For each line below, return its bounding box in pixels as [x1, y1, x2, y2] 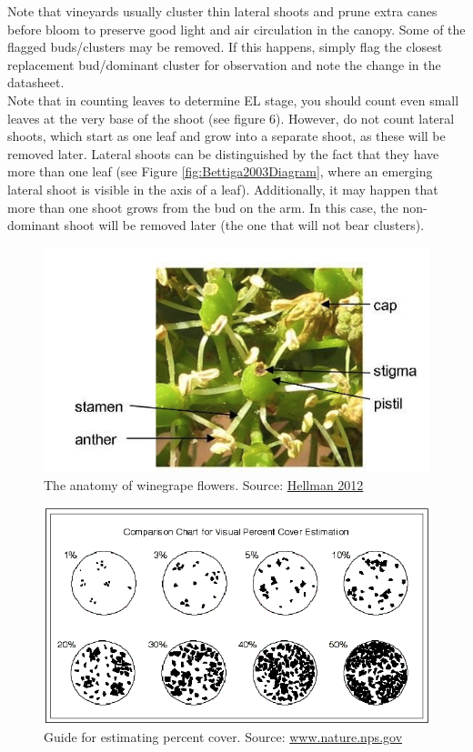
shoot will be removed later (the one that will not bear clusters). [64, 216, 425, 235]
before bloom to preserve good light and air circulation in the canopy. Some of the [7, 19, 466, 38]
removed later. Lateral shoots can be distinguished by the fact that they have [7, 144, 439, 163]
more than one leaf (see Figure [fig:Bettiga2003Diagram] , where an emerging [7, 162, 433, 181]
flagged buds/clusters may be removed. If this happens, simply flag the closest [7, 37, 443, 56]
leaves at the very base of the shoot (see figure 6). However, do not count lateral [7, 108, 455, 127]
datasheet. [7, 73, 65, 92]
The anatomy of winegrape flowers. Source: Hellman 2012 [44, 475, 364, 494]
